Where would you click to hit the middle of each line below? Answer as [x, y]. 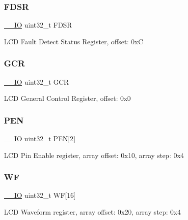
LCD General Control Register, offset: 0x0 [67, 98]
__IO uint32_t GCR [37, 81]
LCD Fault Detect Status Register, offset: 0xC [74, 41]
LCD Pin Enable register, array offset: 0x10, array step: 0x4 [94, 155]
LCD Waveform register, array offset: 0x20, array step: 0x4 [93, 212]
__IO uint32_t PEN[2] [40, 139]
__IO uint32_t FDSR [38, 25]
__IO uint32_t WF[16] [40, 195]
